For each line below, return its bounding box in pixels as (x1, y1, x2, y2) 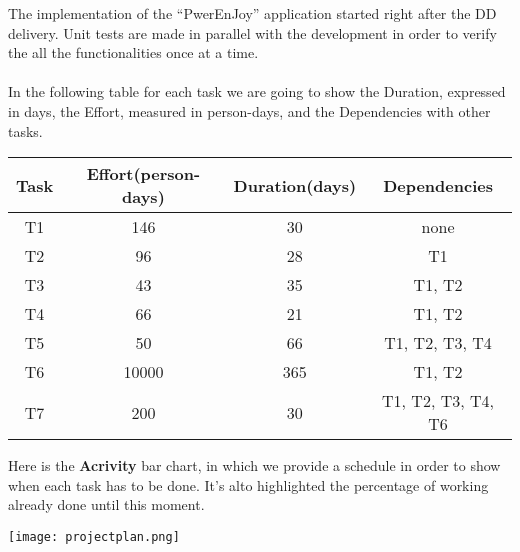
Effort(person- (86, 162, 201, 186)
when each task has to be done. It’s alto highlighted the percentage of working (8, 474, 489, 495)
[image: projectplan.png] (8, 529, 180, 544)
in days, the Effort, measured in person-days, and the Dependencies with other (8, 100, 491, 121)
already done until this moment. (8, 494, 205, 515)
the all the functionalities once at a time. (8, 42, 259, 63)
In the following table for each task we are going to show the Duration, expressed (8, 81, 506, 102)
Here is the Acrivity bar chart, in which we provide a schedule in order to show (8, 455, 501, 476)
